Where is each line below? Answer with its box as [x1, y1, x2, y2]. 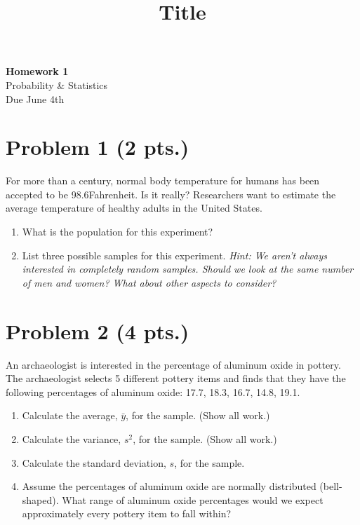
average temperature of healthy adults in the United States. [6, 200, 262, 215]
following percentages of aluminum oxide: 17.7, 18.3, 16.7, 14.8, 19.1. [6, 384, 300, 399]
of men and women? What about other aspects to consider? [22, 275, 276, 289]
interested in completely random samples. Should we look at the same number [22, 261, 354, 276]
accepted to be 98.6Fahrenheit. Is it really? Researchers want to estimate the [6, 186, 336, 201]
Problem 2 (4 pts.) [6, 316, 189, 345]
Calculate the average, [22, 408, 118, 423]
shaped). [22, 492, 59, 507]
